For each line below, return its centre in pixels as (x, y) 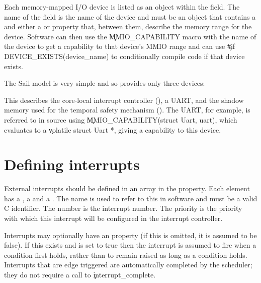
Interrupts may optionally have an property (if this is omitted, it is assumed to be (130, 235)
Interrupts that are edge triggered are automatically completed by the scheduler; (128, 265)
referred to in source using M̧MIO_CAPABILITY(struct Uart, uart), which (121, 119)
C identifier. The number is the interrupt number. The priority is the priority (123, 208)
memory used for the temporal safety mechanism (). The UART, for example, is (127, 110)
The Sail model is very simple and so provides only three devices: (105, 83)
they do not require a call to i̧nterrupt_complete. (80, 274)
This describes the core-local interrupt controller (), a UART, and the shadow (124, 100)
